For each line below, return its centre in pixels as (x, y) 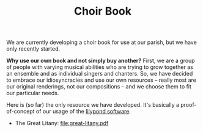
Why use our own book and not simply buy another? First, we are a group (101, 61)
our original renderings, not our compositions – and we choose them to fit (99, 87)
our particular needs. (33, 93)
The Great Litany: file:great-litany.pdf (62, 123)
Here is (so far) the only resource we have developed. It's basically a (93, 105)
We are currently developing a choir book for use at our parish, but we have (102, 42)
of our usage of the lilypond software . (83, 112)
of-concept (20, 112)
